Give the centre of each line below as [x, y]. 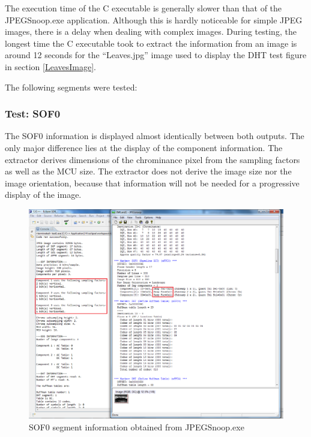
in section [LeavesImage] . [51, 66]
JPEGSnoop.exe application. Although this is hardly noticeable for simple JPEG [154, 19]
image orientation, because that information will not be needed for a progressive [152, 183]
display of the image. [43, 195]
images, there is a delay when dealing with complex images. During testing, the [151, 31]
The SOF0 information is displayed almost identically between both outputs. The [155, 136]
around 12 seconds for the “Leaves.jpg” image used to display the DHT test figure [156, 55]
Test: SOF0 [33, 114]
